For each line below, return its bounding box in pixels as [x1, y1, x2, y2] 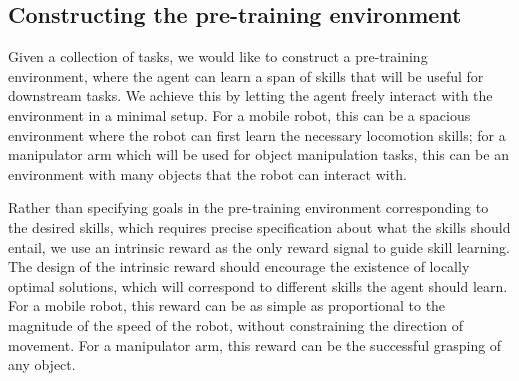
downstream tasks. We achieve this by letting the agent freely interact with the [8, 85, 493, 106]
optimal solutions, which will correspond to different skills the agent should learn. [8, 275, 508, 296]
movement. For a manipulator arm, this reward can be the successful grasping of [8, 334, 502, 355]
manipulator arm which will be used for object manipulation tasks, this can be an [8, 144, 509, 165]
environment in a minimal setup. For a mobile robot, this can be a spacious [8, 104, 471, 125]
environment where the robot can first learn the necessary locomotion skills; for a [8, 124, 506, 145]
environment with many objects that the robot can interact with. [8, 163, 407, 184]
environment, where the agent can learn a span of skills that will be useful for [8, 65, 484, 86]
